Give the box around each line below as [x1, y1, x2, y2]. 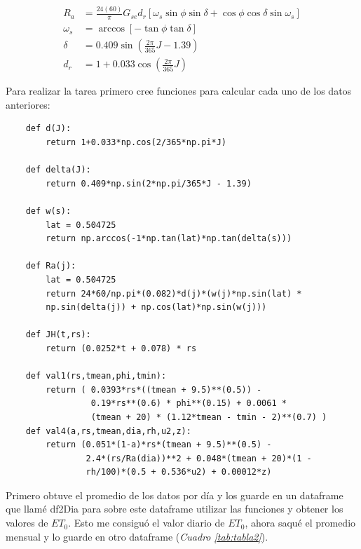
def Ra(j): [25, 261, 76, 271]
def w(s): [25, 206, 71, 217]
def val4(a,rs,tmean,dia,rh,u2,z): [25, 426, 191, 436]
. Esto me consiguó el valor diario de [68, 515, 225, 530]
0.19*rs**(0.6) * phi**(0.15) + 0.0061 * [90, 398, 287, 409]
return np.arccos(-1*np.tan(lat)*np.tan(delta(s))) [46, 233, 292, 244]
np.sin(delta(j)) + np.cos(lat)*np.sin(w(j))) [46, 302, 267, 313]
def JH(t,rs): [25, 330, 91, 340]
